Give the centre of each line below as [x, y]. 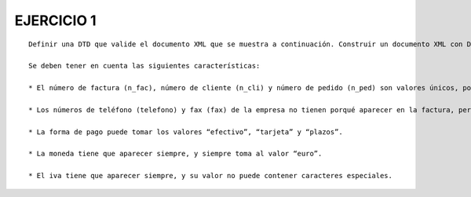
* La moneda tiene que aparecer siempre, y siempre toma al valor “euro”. [175, 154]
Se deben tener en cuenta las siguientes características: [144, 66]
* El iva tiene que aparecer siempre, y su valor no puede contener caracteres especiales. [210, 176]
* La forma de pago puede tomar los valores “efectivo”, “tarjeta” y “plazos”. [186, 132]
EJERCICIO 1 [56, 20]
